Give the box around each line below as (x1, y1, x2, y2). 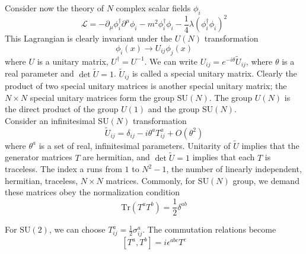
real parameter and (5, 67, 74, 80)
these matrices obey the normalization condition (5, 186, 180, 198)
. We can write (144, 55, 198, 67)
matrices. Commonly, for (106, 174, 196, 186)
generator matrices (5, 151, 72, 163)
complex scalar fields (116, 2, 191, 14)
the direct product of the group (5, 103, 119, 115)
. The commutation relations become (142, 223, 276, 236)
